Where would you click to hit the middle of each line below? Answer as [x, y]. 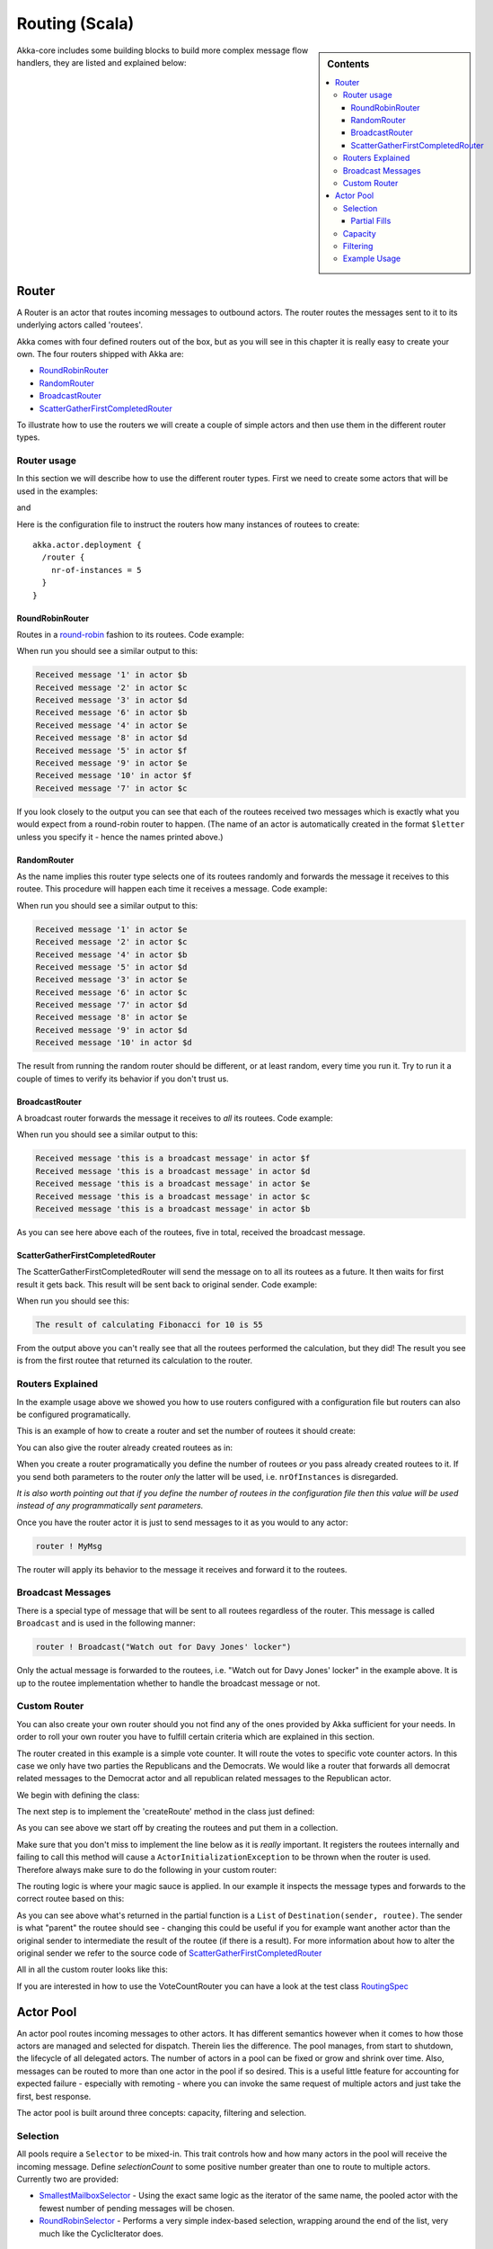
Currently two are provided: [67, 2179]
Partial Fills [371, 221]
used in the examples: [57, 491]
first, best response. [54, 2096]
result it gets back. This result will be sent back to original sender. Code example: [167, 1284]
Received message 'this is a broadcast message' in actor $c [173, 1196]
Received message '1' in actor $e [111, 929]
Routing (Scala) [75, 23]
